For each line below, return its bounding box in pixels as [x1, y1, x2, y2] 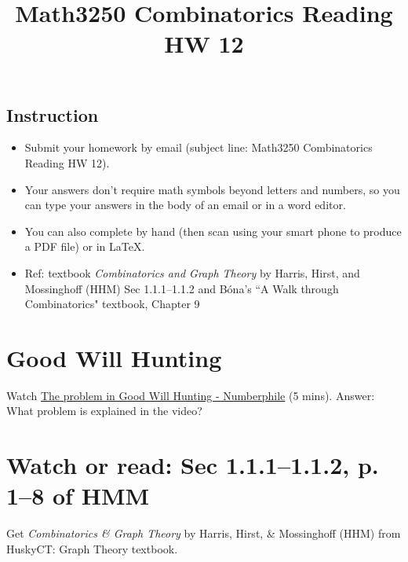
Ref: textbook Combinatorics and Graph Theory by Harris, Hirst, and [24, 264, 360, 281]
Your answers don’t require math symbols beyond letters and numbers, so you [24, 181, 400, 197]
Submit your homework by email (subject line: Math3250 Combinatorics [24, 139, 373, 156]
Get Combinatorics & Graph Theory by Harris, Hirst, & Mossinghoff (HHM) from [6, 525, 401, 542]
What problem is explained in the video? [6, 402, 202, 419]
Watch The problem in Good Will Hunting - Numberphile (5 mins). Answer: [6, 387, 375, 403]
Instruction [6, 102, 99, 127]
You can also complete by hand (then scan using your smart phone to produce [24, 222, 402, 239]
